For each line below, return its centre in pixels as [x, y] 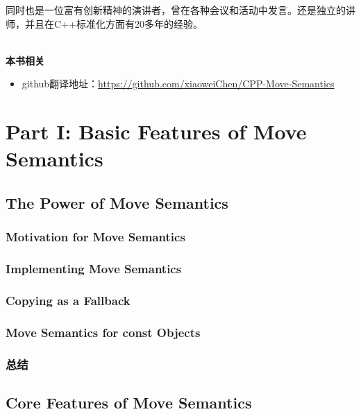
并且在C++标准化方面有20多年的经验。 [114, 23]
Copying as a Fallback [68, 300]
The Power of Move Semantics [117, 202]
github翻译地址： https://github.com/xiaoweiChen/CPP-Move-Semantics [178, 84]
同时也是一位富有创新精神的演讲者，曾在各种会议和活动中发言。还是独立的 [176, 10]
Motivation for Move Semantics [95, 237]
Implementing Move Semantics [94, 269]
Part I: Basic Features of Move [156, 131]
